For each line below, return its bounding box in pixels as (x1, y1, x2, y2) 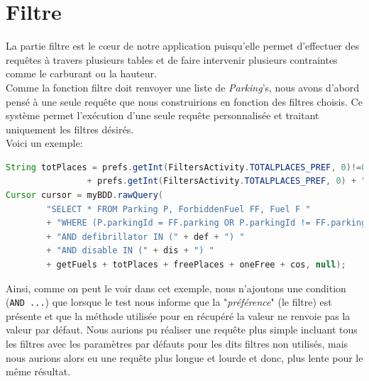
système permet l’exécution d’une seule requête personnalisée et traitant (6, 108, 319, 123)
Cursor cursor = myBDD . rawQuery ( (6, 190, 163, 201)
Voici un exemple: (6, 136, 83, 150)
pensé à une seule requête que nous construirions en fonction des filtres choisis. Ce (6, 94, 363, 109)
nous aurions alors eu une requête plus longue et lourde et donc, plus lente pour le (6, 350, 363, 365)
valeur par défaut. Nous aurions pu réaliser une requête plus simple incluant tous (6, 322, 358, 337)
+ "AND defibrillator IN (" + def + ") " (46, 231, 245, 242)
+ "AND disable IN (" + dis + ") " (46, 245, 214, 256)
